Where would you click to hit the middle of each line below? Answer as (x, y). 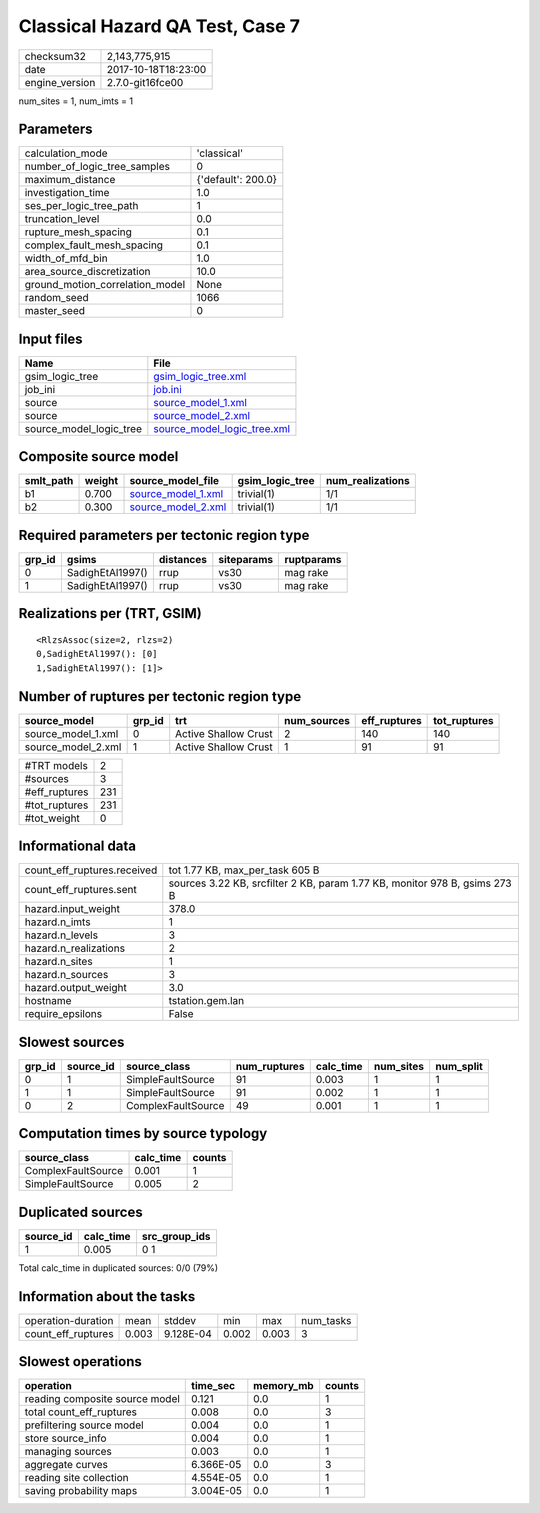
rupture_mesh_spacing (78, 232)
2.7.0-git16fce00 (145, 82)
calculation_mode (66, 153)
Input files (51, 338)
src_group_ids (176, 1236)
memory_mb (283, 1386)
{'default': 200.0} (237, 180)
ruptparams (313, 559)
